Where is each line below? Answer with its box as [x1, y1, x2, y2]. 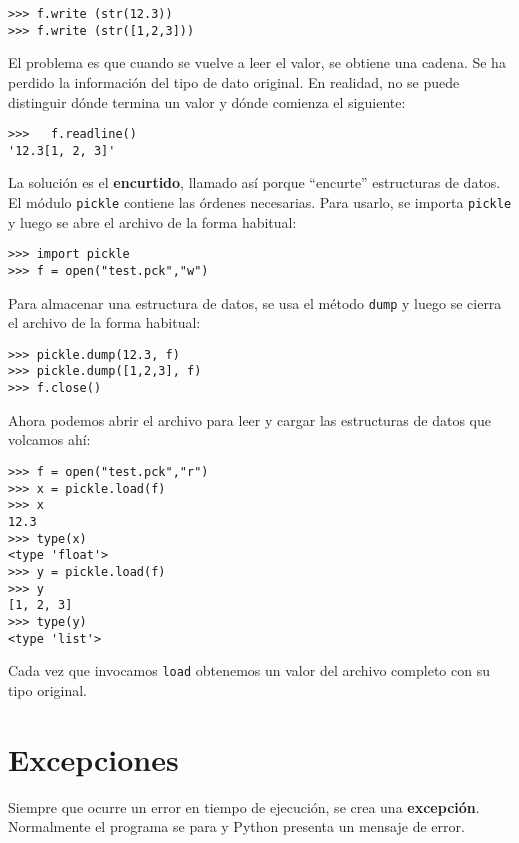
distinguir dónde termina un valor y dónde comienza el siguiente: [8, 91, 406, 112]
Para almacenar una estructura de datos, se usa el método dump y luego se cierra [8, 292, 502, 313]
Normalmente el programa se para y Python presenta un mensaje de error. [8, 816, 465, 837]
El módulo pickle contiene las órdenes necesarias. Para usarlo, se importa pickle [8, 192, 512, 212]
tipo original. [8, 679, 88, 700]
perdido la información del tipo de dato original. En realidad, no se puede [8, 71, 460, 92]
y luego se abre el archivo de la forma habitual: [8, 211, 297, 232]
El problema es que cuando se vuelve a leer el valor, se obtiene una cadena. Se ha [8, 52, 506, 73]
